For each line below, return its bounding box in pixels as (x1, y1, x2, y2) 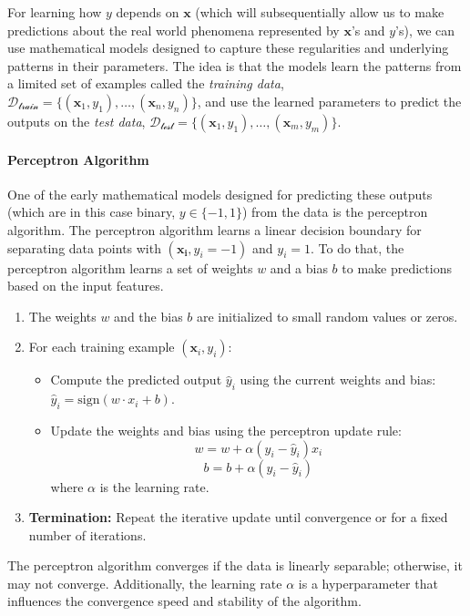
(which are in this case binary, (7, 202, 176, 221)
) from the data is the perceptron (241, 202, 428, 221)
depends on (116, 3, 179, 21)
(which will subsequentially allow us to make (195, 3, 444, 21)
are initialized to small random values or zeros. (196, 306, 458, 325)
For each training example (28, 337, 175, 356)
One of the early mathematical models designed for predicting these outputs (7, 184, 433, 203)
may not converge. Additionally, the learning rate (7, 573, 282, 592)
